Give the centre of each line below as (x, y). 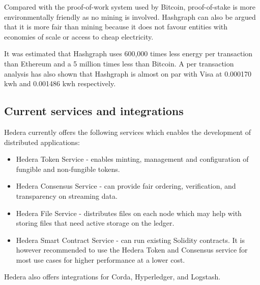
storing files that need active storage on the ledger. (95, 223)
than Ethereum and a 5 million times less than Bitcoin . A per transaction (119, 63)
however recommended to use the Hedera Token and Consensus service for (132, 250)
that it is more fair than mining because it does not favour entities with (116, 27)
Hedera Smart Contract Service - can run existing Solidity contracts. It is (131, 240)
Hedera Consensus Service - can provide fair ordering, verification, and (126, 186)
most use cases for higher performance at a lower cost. (100, 259)
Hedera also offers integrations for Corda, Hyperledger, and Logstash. (112, 277)
